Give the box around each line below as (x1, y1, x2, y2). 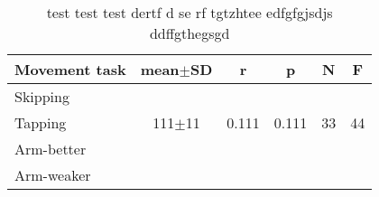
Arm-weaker (14, 164, 91, 185)
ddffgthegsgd (149, 23, 230, 43)
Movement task (14, 59, 126, 80)
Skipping (14, 86, 69, 107)
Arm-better (14, 138, 87, 159)
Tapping (14, 112, 67, 133)
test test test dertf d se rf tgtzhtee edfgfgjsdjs (46, 2, 333, 23)
